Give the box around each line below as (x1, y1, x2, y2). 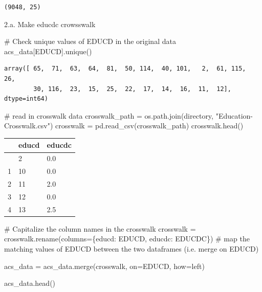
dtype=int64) (4, 95, 48, 103)
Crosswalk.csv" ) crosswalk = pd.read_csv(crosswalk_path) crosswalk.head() (4, 120, 244, 131)
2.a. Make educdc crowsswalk (4, 18, 96, 29)
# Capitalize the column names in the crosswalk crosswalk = (4, 223, 196, 234)
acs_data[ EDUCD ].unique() (4, 46, 92, 56)
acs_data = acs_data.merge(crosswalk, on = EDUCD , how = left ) (4, 260, 205, 271)
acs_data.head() (4, 278, 56, 288)
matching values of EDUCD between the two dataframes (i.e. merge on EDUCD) (4, 243, 259, 254)
